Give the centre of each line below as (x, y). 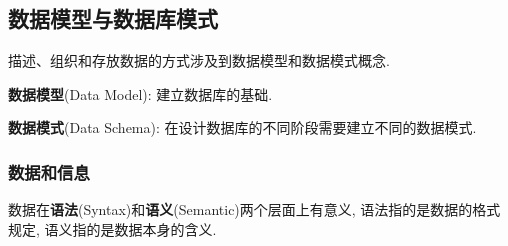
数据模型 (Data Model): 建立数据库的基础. (140, 93)
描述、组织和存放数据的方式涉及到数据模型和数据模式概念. (199, 60)
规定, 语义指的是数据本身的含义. (112, 228)
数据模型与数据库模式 (113, 18)
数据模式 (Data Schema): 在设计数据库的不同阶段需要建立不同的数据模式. (242, 127)
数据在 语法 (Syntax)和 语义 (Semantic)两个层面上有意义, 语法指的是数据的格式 (254, 209)
